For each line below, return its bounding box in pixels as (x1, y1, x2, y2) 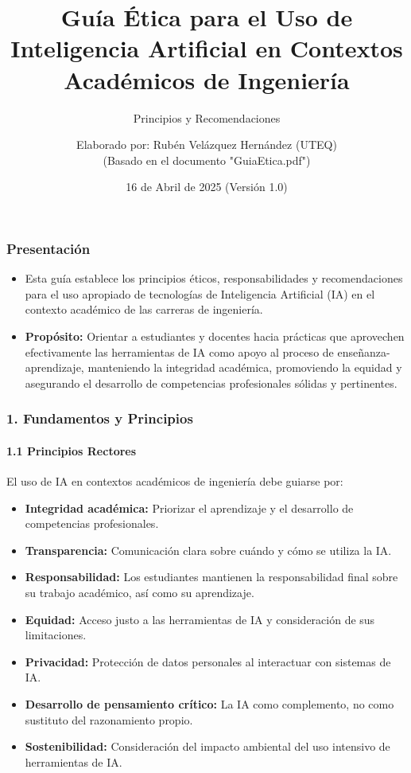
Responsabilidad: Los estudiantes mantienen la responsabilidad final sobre (25, 568, 398, 585)
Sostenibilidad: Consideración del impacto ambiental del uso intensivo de (25, 738, 390, 755)
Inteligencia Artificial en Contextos (10, 32, 403, 64)
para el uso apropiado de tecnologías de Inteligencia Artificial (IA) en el (25, 285, 375, 302)
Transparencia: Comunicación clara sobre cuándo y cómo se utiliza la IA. (25, 541, 392, 558)
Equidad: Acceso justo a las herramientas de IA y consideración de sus (25, 611, 375, 627)
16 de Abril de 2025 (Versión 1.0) (126, 178, 288, 195)
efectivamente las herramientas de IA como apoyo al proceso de (25, 343, 334, 360)
